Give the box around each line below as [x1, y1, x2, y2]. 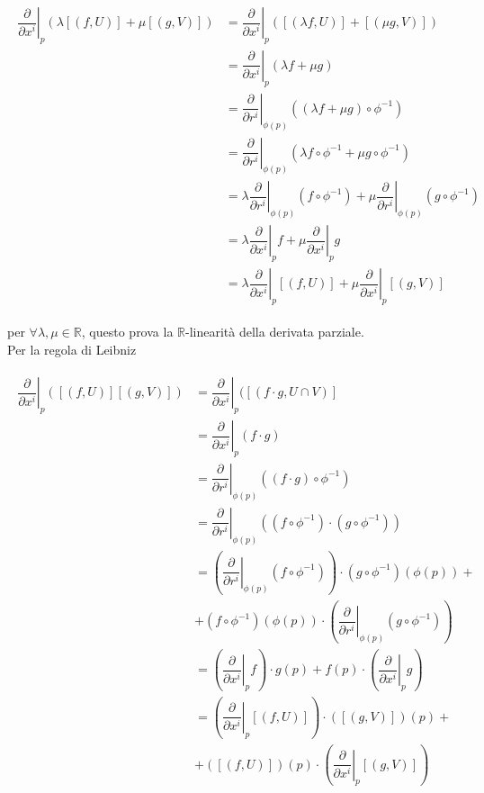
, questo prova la [81, 322, 174, 341]
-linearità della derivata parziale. [185, 322, 364, 341]
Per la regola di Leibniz [7, 339, 137, 358]
